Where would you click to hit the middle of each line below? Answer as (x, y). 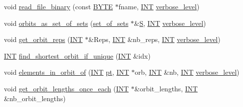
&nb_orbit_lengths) (35, 98)
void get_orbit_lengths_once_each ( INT (67, 88)
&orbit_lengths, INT (166, 88)
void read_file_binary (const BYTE (58, 6)
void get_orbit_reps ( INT (43, 39)
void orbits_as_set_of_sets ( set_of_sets (66, 23)
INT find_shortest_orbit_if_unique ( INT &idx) (77, 55)
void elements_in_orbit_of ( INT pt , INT (67, 72)
